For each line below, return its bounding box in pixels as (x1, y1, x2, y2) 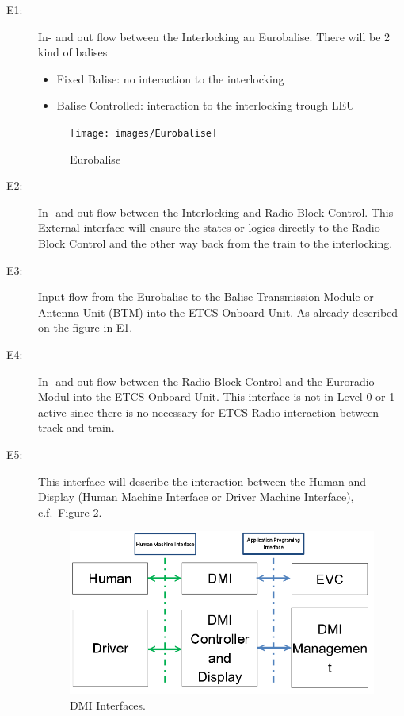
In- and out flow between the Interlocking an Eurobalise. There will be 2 (38, 28, 391, 44)
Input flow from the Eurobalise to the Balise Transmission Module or (38, 288, 374, 305)
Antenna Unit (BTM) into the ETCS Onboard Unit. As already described (38, 303, 398, 320)
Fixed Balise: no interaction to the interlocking (56, 70, 284, 87)
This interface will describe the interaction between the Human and (38, 472, 367, 489)
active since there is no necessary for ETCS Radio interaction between (38, 403, 379, 420)
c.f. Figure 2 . (38, 503, 102, 520)
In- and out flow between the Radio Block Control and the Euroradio (38, 372, 375, 389)
